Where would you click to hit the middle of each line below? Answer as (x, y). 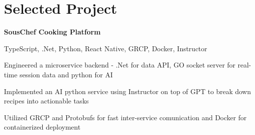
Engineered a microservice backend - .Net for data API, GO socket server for (120, 65)
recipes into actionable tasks (46, 101)
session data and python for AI (66, 74)
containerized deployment (42, 127)
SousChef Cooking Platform (52, 32)
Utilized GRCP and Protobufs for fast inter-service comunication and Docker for (125, 117)
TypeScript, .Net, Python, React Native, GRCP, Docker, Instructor (106, 48)
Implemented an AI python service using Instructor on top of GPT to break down (127, 91)
